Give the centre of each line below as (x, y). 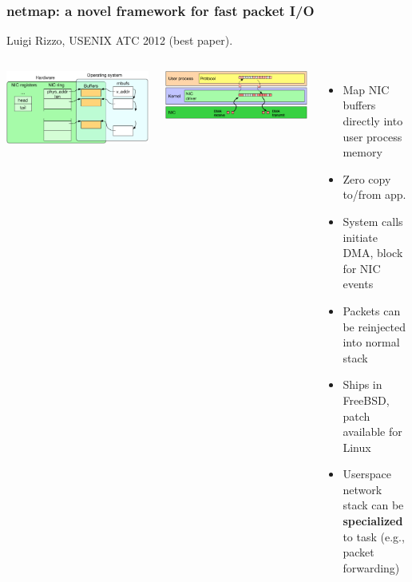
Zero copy (367, 178)
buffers (359, 105)
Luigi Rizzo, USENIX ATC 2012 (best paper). (120, 40)
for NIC (362, 268)
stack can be (373, 505)
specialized (373, 521)
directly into (373, 121)
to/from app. (374, 194)
